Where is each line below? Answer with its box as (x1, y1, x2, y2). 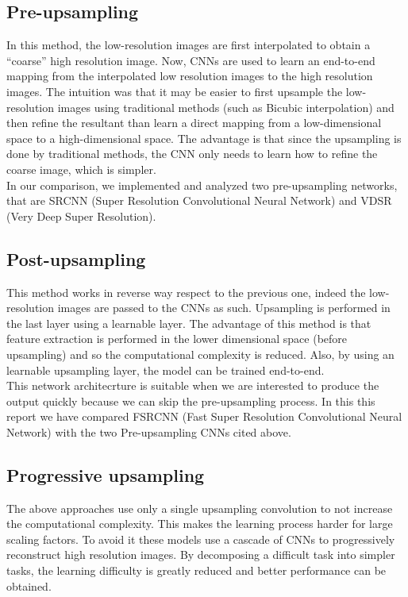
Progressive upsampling (6, 462, 205, 487)
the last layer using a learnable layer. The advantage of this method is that (6, 314, 371, 331)
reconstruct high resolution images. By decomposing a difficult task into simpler (6, 546, 395, 563)
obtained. (6, 577, 52, 594)
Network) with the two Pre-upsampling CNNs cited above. (6, 423, 291, 440)
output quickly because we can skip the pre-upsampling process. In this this (6, 392, 375, 409)
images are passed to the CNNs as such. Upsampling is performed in (57, 299, 391, 316)
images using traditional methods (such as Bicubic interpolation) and (57, 98, 395, 115)
